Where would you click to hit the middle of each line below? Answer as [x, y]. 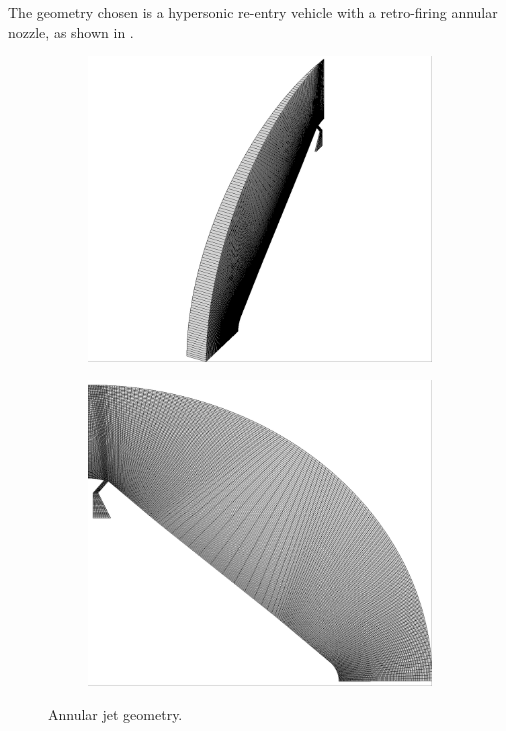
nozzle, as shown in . [71, 31]
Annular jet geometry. [115, 713]
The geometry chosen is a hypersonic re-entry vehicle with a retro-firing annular [253, 12]
